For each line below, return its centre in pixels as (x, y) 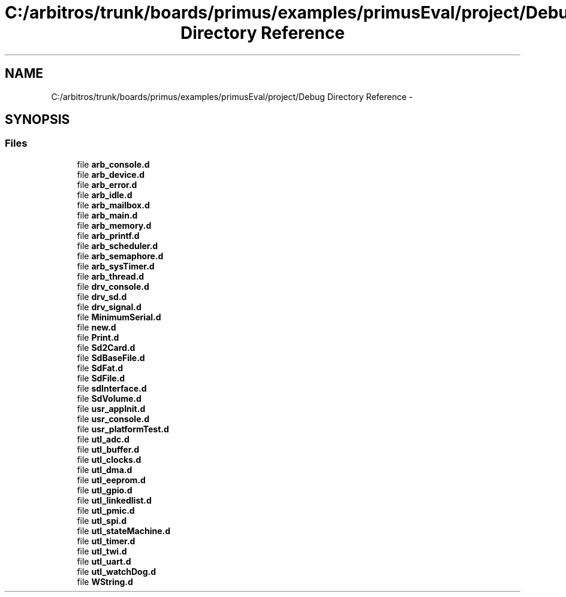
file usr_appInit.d (111, 408)
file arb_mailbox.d (113, 205)
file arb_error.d (107, 184)
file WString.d (105, 581)
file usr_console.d (113, 419)
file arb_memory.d (114, 225)
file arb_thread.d (111, 276)
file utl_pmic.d (106, 510)
